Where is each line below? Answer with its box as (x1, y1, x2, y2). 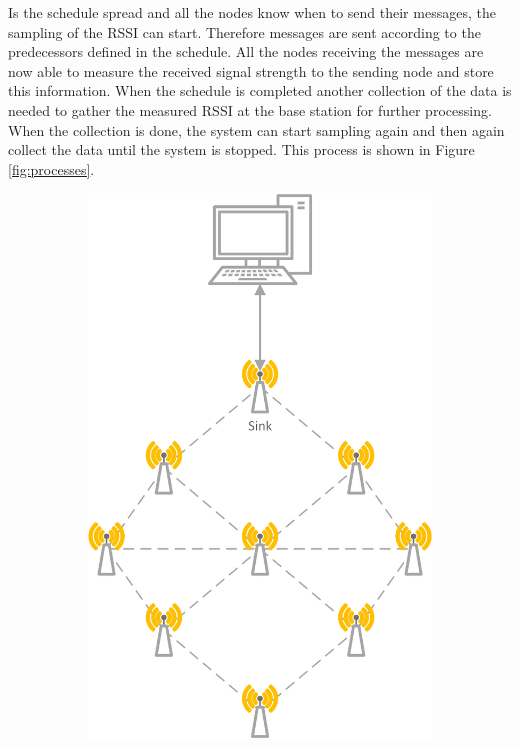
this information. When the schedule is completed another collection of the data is (8, 80, 512, 101)
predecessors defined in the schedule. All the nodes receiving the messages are (8, 41, 484, 62)
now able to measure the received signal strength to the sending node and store (8, 60, 494, 81)
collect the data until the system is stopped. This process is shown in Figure (8, 139, 475, 160)
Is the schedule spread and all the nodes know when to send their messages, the (8, 2, 496, 22)
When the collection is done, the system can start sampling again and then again (8, 119, 505, 140)
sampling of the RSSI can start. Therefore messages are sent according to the (8, 21, 481, 42)
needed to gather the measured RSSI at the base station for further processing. (8, 99, 492, 120)
